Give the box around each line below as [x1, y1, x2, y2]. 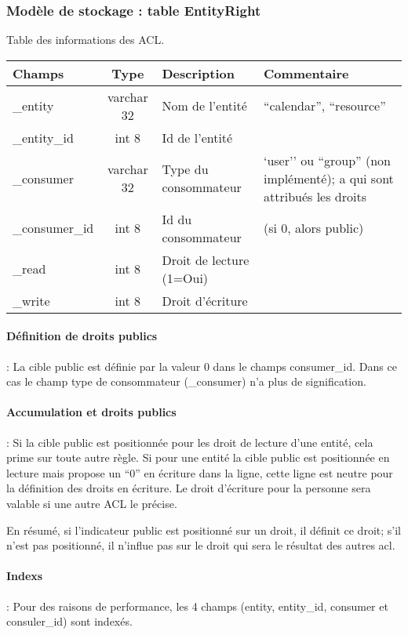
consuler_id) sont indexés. [6, 613, 133, 630]
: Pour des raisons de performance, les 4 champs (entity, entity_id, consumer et [6, 597, 388, 614]
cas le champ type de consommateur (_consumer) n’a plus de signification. [6, 373, 366, 390]
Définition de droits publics [6, 328, 158, 344]
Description [162, 63, 235, 82]
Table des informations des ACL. [6, 31, 165, 48]
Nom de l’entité [162, 96, 247, 115]
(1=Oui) [162, 268, 209, 287]
